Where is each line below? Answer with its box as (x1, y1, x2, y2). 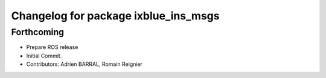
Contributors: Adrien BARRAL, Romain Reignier (26, 60, 143, 68)
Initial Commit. (26, 52, 62, 59)
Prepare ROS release (26, 44, 78, 51)
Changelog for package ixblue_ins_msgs (11, 9, 220, 22)
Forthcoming (11, 27, 65, 37)
